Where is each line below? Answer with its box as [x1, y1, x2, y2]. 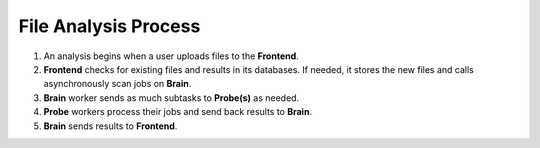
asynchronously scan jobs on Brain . [43, 78, 192, 90]
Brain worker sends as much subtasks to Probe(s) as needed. [43, 91, 300, 104]
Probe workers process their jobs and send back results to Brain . [43, 106, 313, 118]
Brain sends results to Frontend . [43, 120, 178, 132]
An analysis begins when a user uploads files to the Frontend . [43, 50, 299, 62]
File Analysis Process [18, 15, 201, 37]
